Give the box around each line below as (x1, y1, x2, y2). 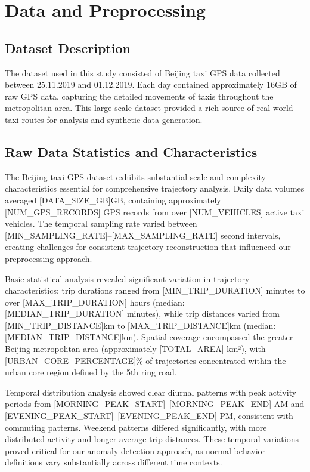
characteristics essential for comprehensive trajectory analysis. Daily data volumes (5, 182, 305, 195)
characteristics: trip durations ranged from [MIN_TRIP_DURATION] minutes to (5, 284, 305, 297)
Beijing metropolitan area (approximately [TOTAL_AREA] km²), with (5, 343, 266, 355)
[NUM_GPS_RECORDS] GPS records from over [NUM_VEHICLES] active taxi (5, 205, 305, 218)
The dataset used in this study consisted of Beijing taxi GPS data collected (5, 66, 280, 79)
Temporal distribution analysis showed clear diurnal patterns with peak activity (5, 385, 297, 398)
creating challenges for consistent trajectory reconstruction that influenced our (5, 240, 291, 253)
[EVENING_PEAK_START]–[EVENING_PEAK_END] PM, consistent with (5, 409, 293, 422)
